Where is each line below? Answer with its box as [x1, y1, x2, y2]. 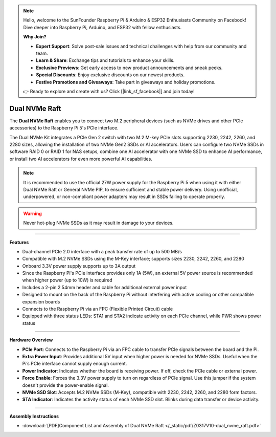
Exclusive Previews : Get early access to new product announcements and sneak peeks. [36, 64, 223, 71]
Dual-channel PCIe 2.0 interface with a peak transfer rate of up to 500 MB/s [22, 248, 182, 254]
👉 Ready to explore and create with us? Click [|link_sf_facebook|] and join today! [23, 88, 195, 94]
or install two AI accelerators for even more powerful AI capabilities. [9, 156, 153, 162]
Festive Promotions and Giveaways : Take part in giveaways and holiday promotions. [36, 79, 216, 85]
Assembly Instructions [9, 413, 59, 419]
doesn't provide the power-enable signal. [22, 382, 109, 388]
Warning [23, 210, 42, 216]
